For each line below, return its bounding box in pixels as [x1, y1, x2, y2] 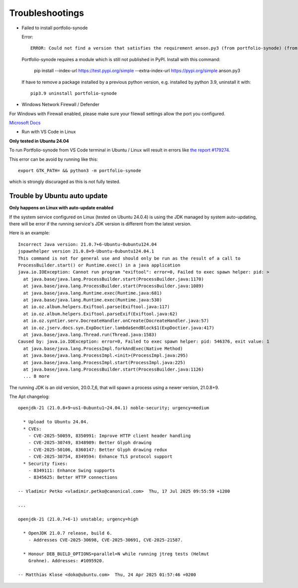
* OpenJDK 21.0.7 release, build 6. [23, 530, 113, 536]
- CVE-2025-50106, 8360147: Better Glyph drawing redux [28, 447, 167, 453]
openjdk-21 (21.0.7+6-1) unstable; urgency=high [18, 516, 139, 522]
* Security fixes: [23, 460, 68, 466]
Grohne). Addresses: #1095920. [28, 558, 105, 564]
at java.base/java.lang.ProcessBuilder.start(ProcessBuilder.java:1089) [23, 283, 204, 289]
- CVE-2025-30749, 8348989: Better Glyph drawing [28, 440, 151, 446]
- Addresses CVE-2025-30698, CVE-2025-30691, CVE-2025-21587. [28, 537, 183, 543]
